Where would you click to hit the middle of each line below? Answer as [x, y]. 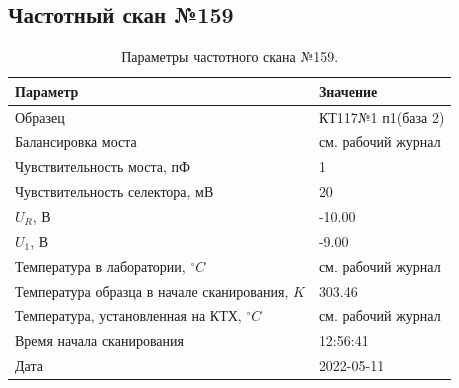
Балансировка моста [76, 141]
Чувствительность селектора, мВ [114, 191]
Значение [348, 90]
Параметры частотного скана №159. [230, 56]
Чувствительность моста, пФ [103, 166]
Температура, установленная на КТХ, [128, 315]
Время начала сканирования [99, 340]
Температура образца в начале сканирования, [152, 290]
